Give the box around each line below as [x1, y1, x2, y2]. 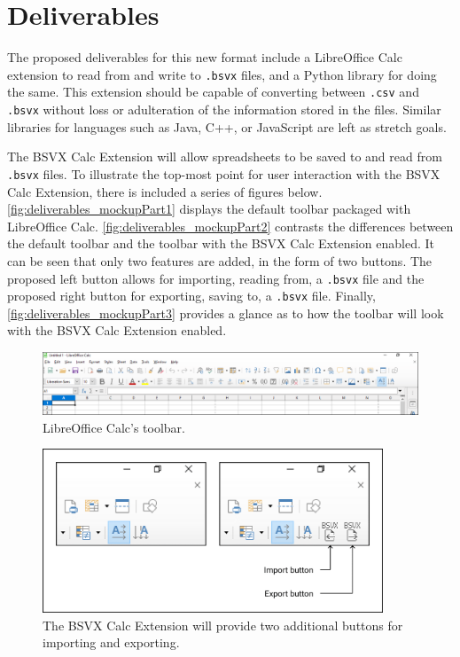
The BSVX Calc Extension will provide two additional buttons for [43, 615, 403, 634]
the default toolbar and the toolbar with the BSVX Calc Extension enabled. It [7, 234, 435, 253]
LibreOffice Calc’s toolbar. [43, 418, 185, 436]
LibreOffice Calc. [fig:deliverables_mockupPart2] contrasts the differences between [7, 216, 454, 235]
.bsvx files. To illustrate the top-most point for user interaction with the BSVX [7, 164, 441, 183]
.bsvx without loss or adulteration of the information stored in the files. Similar [7, 100, 441, 119]
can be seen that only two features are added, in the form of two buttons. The [7, 251, 433, 270]
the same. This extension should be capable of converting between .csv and [7, 82, 419, 101]
